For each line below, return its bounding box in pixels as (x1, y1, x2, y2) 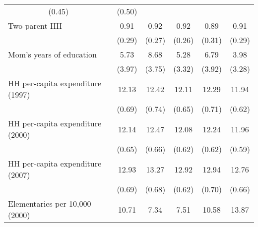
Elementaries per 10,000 (8, 198, 91, 209)
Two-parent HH (8, 20, 62, 31)
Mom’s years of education (8, 49, 97, 60)
